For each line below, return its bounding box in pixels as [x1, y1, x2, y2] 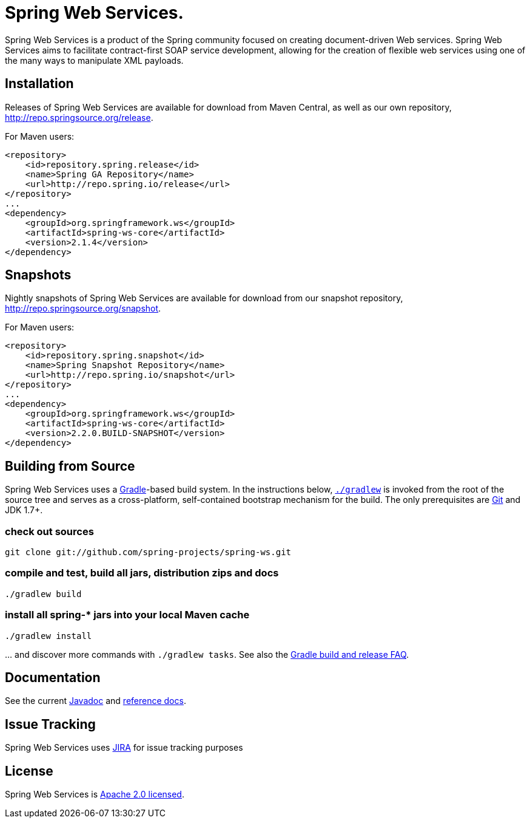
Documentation [5, 669, 101, 685]
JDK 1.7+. [5, 505, 43, 516]
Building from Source [5, 458, 135, 474]
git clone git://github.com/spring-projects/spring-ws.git [5, 547, 292, 558]
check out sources [5, 525, 94, 538]
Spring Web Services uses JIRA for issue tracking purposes [5, 742, 243, 753]
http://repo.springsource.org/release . [5, 112, 153, 123]
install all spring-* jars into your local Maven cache [5, 609, 250, 621]
